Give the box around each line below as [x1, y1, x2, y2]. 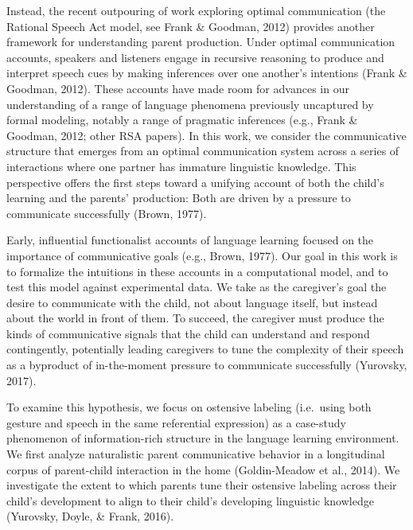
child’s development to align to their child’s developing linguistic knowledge [6, 492, 374, 509]
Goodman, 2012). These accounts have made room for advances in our [6, 80, 349, 96]
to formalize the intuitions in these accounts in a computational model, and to [6, 263, 388, 279]
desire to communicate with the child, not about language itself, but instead [6, 294, 378, 310]
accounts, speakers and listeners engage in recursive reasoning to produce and [6, 49, 384, 65]
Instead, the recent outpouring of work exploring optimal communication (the [6, 2, 386, 18]
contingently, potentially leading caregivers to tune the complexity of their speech [6, 341, 404, 357]
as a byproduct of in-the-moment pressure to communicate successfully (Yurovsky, [6, 357, 407, 373]
